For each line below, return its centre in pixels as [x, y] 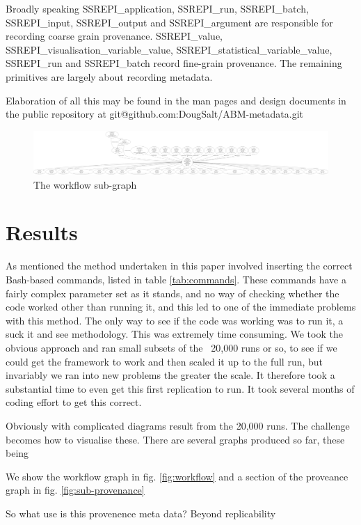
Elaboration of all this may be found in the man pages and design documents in [176, 100]
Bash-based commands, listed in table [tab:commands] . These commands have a [176, 279]
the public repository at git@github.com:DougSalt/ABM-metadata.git [154, 114]
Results [42, 232]
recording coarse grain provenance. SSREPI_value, [114, 36]
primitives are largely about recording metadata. [109, 76]
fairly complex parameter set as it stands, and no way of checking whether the [173, 293]
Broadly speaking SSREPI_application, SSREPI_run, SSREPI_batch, [157, 8]
